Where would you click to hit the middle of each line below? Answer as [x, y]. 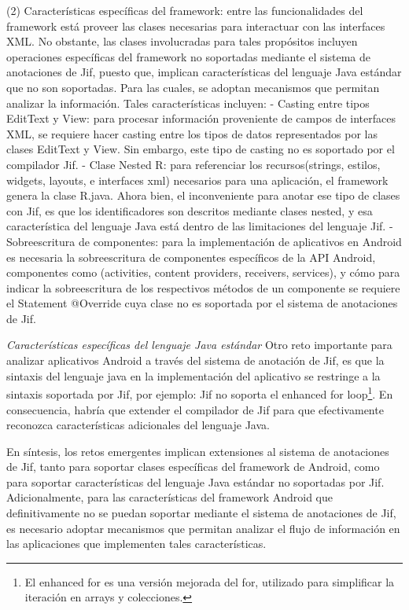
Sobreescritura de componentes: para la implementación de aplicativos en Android [204, 241]
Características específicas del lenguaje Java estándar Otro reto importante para [199, 345]
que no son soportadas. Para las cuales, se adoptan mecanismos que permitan [193, 87]
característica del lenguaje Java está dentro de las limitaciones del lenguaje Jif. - [200, 226]
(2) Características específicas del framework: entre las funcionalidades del [185, 10]
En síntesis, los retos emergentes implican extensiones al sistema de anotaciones [198, 451]
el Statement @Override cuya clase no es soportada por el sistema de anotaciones [202, 303]
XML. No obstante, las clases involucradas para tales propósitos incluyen [182, 41]
